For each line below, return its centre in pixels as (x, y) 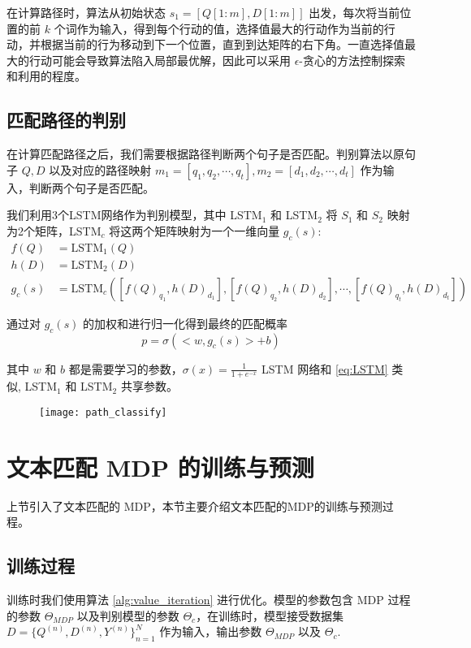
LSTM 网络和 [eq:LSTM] (325, 368)
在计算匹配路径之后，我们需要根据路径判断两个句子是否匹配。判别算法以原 (205, 154)
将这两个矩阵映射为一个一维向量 (194, 230)
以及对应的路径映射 (100, 169)
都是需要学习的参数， (125, 368)
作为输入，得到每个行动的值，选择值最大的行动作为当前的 (230, 28)
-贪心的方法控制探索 (352, 60)
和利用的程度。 (46, 76)
